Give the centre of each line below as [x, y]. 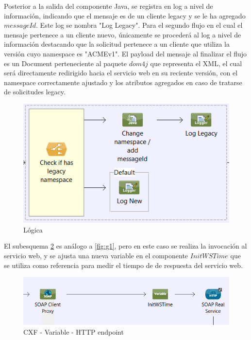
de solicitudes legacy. [35, 92]
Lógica [33, 229]
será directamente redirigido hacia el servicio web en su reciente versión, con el [121, 73]
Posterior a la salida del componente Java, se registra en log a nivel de [109, 6]
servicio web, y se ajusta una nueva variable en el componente [96, 255]
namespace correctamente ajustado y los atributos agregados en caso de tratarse [123, 82]
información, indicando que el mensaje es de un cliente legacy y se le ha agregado [125, 15]
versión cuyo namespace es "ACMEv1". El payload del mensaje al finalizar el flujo [125, 53]
